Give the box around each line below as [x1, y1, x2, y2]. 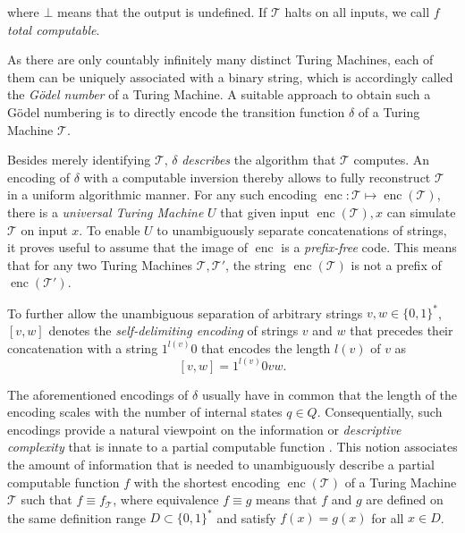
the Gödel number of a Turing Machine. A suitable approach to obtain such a [7, 85, 431, 104]
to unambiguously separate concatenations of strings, [156, 220, 447, 239]
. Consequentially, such [317, 402, 443, 421]
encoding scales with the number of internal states [7, 402, 283, 421]
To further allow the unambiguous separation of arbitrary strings [7, 303, 363, 322]
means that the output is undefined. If [57, 3, 267, 21]
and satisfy [216, 508, 276, 527]
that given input [220, 202, 309, 221]
